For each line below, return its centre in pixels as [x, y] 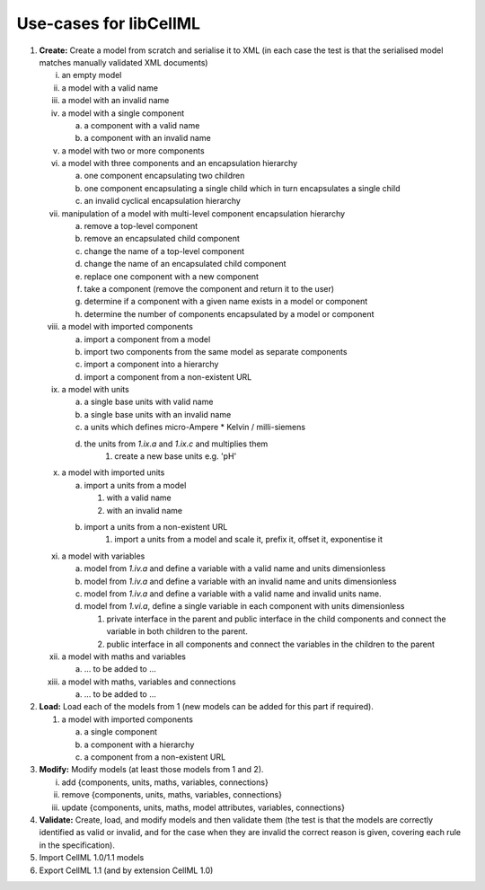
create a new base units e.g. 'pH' [176, 456]
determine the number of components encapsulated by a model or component [229, 313]
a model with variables [103, 556]
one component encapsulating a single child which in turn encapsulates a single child [242, 188]
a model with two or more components [133, 150]
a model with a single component [123, 113]
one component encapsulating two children [164, 176]
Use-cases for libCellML [109, 23]
